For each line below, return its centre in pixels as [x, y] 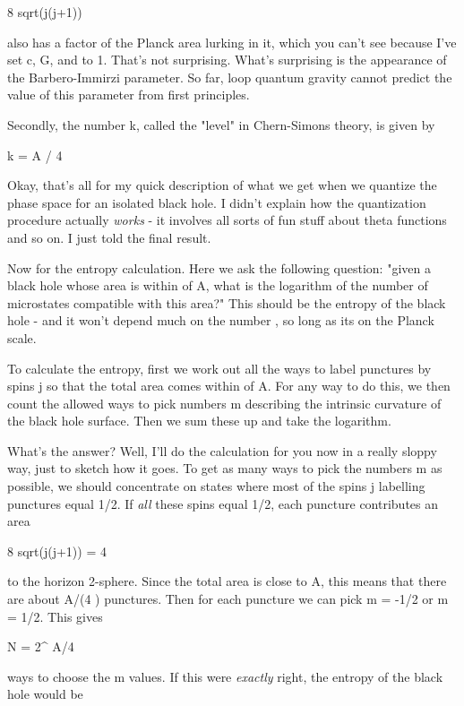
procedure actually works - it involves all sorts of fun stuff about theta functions [227, 220]
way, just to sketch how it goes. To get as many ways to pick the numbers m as [225, 468]
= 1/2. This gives [55, 616]
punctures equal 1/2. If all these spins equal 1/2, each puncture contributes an [223, 503]
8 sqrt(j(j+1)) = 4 [57, 551]
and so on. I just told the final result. [109, 237]
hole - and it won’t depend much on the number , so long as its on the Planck [221, 320]
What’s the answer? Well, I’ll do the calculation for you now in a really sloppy [222, 450]
